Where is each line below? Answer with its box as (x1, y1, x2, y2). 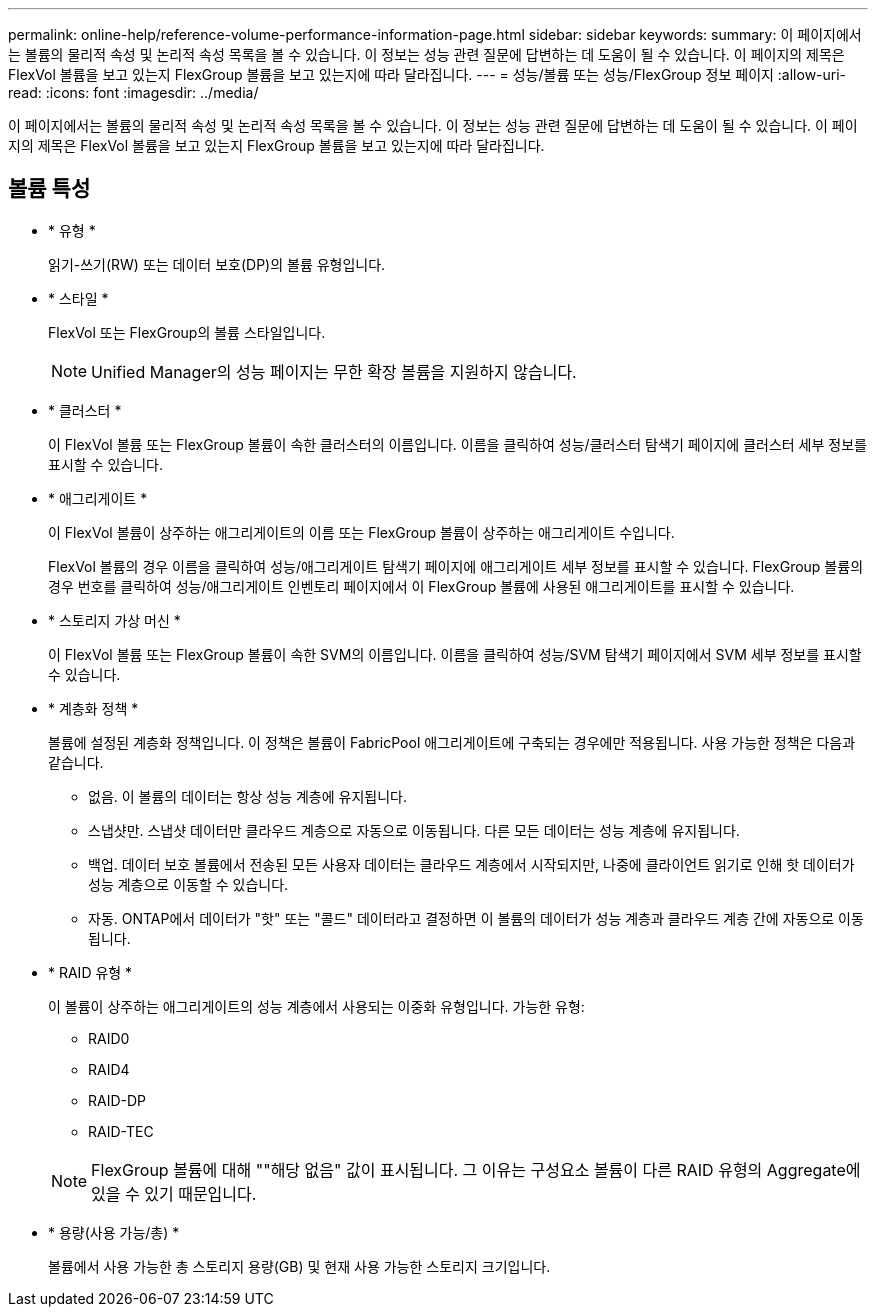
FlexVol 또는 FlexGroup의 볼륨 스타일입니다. (48, 323, 326, 341)
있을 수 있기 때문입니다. (91, 1183, 257, 1204)
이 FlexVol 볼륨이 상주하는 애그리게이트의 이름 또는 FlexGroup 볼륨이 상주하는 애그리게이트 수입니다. (48, 523, 675, 541)
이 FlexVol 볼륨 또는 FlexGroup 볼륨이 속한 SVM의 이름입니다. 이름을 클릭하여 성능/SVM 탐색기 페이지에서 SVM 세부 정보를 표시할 (48, 645, 862, 663)
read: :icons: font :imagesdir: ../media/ (8, 84, 259, 101)
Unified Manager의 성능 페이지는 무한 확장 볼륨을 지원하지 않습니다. (91, 361, 577, 382)
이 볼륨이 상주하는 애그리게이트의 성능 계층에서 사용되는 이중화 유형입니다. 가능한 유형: (48, 997, 585, 1015)
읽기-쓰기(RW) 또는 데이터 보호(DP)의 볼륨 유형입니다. (48, 255, 386, 273)
